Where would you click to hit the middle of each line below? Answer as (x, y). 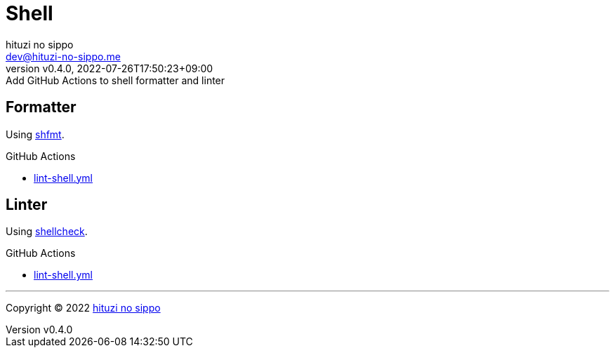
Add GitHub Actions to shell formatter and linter (115, 80)
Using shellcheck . (47, 232)
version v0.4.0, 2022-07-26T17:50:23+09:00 (110, 68)
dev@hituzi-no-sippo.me (63, 56)
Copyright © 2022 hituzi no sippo (83, 308)
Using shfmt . (35, 134)
